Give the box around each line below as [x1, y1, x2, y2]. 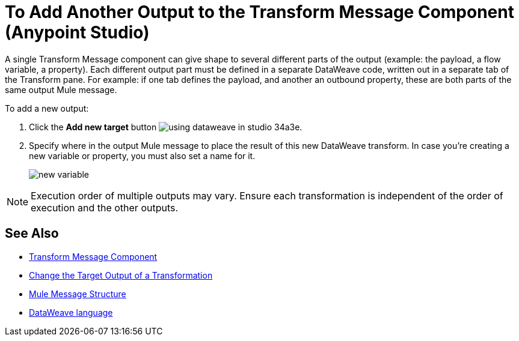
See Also [5, 226, 59, 241]
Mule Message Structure [29, 288, 126, 299]
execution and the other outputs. [31, 201, 179, 214]
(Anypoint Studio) [5, 22, 150, 43]
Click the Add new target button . [29, 121, 302, 132]
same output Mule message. [5, 84, 117, 95]
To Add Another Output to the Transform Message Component [5, 2, 514, 22]
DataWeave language [29, 307, 113, 318]
